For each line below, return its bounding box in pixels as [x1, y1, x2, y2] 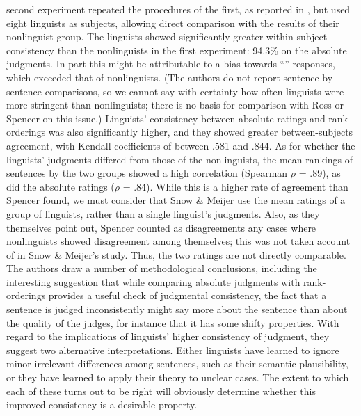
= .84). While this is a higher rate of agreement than [122, 179, 348, 193]
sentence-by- [283, 70, 336, 84]
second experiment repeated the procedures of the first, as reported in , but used [6, 2, 351, 16]
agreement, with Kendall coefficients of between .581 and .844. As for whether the [6, 138, 355, 152]
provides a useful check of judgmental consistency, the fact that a [48, 288, 327, 303]
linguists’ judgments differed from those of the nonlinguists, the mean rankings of [6, 152, 353, 166]
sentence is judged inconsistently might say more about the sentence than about [6, 302, 348, 317]
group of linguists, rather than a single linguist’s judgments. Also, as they [6, 206, 320, 221]
